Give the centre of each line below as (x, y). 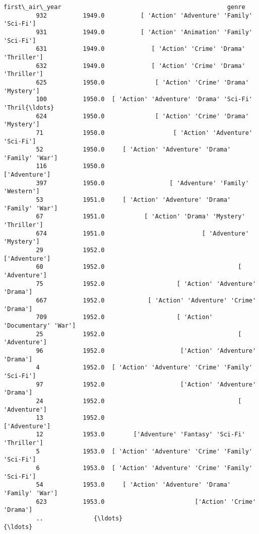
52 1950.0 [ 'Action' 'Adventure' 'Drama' (134, 150)
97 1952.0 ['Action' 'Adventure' (146, 384)
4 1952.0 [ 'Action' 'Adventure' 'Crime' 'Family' (144, 368)
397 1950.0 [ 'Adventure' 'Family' (142, 183)
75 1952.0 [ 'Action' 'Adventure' (146, 284)
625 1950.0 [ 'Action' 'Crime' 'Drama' (142, 82)
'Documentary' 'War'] (40, 325)
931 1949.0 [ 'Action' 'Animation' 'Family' (144, 32)
